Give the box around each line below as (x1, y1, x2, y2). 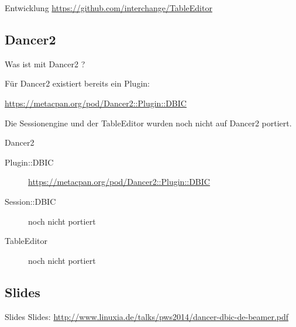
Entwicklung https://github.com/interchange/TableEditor (5, 2, 212, 13)
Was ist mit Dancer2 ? (5, 57, 85, 70)
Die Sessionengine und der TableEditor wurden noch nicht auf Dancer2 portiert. (5, 116, 292, 129)
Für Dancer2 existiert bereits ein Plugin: (5, 77, 150, 90)
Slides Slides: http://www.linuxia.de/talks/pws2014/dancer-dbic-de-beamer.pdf (5, 310, 289, 322)
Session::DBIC (5, 195, 56, 207)
